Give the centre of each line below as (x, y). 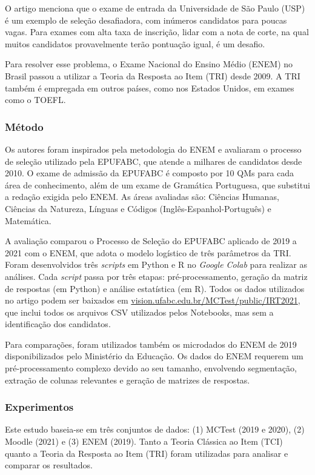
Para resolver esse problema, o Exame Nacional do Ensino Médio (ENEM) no (149, 64)
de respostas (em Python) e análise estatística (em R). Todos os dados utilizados (155, 288)
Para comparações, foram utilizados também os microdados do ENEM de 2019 (151, 344)
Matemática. (28, 220)
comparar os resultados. (49, 465)
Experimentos (39, 407)
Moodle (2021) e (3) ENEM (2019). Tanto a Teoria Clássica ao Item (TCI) (144, 441)
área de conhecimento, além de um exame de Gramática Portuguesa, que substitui (157, 184)
